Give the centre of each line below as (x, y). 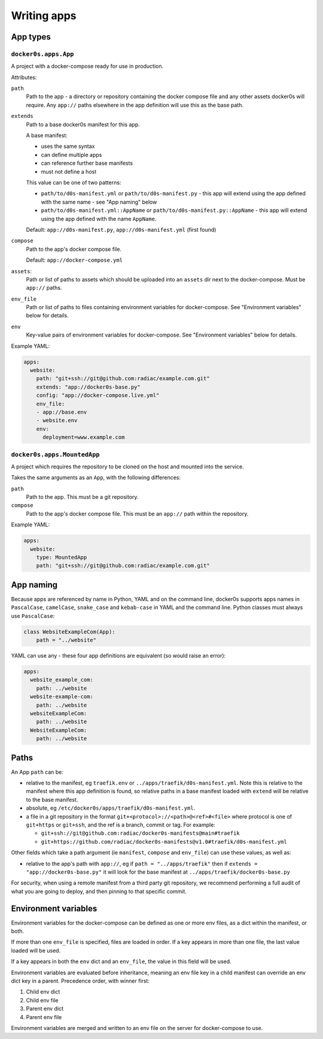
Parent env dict (45, 1008)
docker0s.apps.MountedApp (55, 454)
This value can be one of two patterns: (74, 182)
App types (31, 37)
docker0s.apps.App (42, 54)
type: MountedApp (62, 557)
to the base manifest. (52, 799)
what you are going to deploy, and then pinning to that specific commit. (99, 891)
